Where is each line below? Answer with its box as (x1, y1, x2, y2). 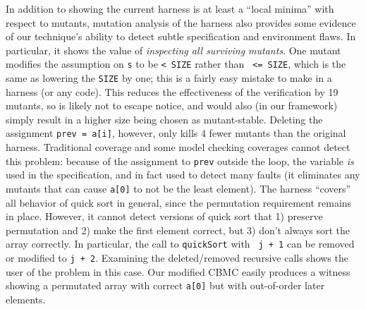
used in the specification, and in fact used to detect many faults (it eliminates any (6, 167, 360, 182)
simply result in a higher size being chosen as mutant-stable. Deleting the (6, 111, 323, 126)
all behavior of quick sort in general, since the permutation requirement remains (6, 195, 352, 210)
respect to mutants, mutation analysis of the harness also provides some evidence (6, 15, 356, 30)
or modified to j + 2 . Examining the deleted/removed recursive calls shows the (6, 250, 348, 265)
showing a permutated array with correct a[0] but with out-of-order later (6, 278, 325, 293)
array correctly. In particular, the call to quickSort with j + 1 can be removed (6, 236, 355, 251)
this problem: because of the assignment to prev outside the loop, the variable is (6, 153, 354, 168)
